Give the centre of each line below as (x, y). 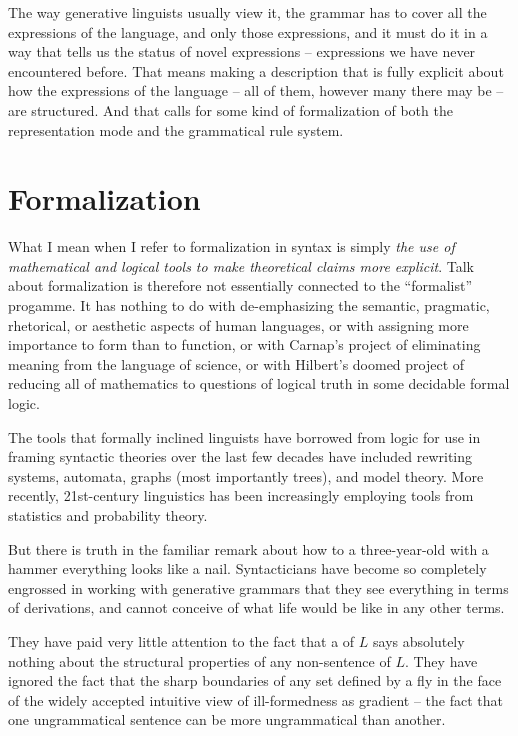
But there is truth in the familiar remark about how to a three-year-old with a (248, 548)
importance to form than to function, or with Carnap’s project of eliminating (244, 344)
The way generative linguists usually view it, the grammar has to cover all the (247, 12)
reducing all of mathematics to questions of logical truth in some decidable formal (259, 383)
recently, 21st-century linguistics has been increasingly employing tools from (241, 495)
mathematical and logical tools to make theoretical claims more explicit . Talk (241, 265)
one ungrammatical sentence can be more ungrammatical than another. (227, 719)
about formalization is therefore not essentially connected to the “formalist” (240, 285)
